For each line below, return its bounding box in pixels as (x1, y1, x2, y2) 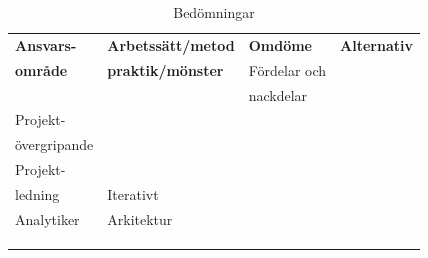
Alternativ (340, 34, 413, 55)
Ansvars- (15, 34, 77, 55)
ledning (15, 183, 60, 204)
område (15, 59, 68, 80)
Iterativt (107, 183, 159, 204)
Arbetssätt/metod (107, 34, 235, 55)
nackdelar (248, 84, 308, 105)
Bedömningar (173, 2, 255, 22)
